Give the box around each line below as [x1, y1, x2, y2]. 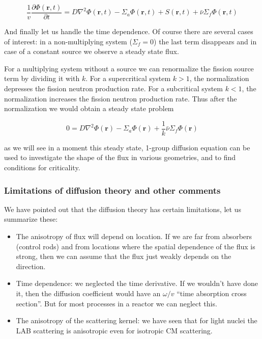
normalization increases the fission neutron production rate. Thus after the [4, 93, 237, 103]
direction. [16, 260, 46, 271]
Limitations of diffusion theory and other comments [4, 184, 221, 196]
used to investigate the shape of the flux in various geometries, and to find [4, 152, 236, 163]
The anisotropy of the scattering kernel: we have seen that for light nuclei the [16, 315, 257, 326]
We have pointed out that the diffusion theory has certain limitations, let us [4, 203, 241, 214]
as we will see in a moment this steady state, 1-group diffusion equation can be [4, 142, 250, 152]
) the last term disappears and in [154, 36, 257, 46]
